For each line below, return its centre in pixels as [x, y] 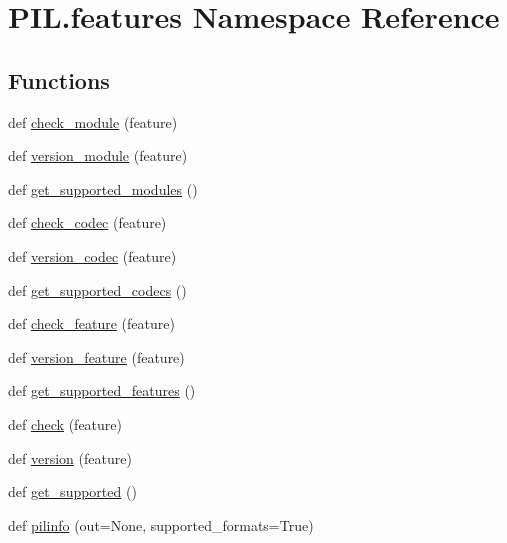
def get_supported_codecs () [97, 289]
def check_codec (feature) [87, 222]
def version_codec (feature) [92, 255]
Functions [59, 79]
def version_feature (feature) [96, 356]
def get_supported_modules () [103, 188]
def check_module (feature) [93, 121]
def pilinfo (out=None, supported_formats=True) [161, 524]
